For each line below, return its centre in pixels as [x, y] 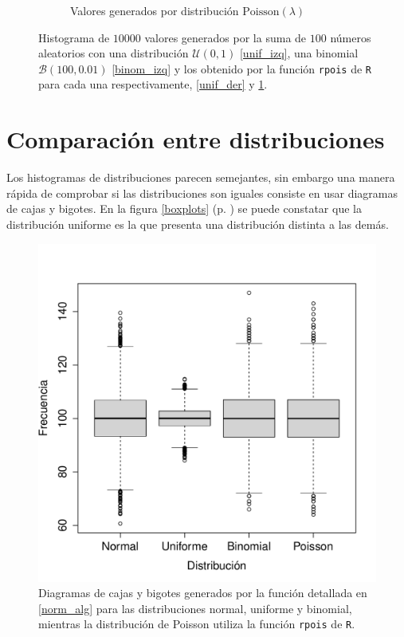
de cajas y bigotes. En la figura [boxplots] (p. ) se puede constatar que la [184, 208]
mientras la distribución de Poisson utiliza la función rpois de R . [197, 624]
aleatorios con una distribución [114, 53]
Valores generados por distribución [155, 10]
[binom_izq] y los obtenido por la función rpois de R [242, 68]
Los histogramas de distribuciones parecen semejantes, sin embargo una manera [201, 177]
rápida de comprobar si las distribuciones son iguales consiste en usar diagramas [202, 193]
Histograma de [74, 37]
